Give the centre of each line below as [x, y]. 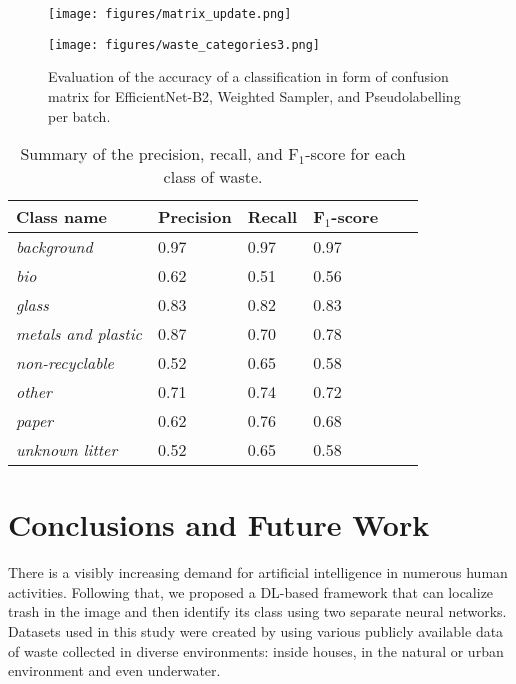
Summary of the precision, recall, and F [159, 154]
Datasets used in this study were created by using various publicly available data [256, 631]
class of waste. [213, 177]
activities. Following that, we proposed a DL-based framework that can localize [251, 591]
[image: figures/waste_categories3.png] [184, 44]
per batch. [79, 115]
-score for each [355, 154]
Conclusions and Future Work [219, 524]
